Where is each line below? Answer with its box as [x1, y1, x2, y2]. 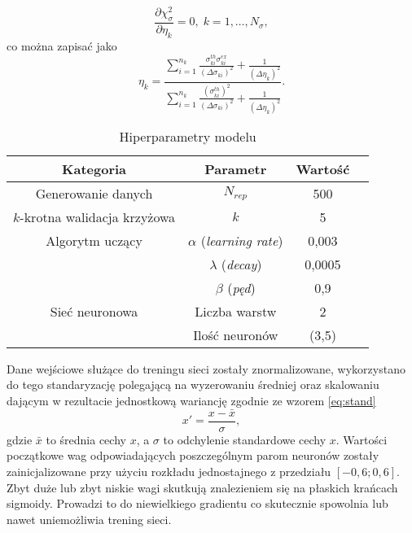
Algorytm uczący [46, 230, 142, 250]
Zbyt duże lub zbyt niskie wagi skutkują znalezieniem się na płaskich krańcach [7, 478, 398, 496]
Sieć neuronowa [50, 301, 138, 321]
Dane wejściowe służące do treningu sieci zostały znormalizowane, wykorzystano [7, 360, 405, 377]
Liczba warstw [195, 301, 277, 321]
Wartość [296, 159, 350, 178]
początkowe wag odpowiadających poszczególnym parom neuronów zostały [7, 447, 379, 464]
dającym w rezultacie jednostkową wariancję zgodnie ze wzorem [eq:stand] [7, 391, 376, 408]
